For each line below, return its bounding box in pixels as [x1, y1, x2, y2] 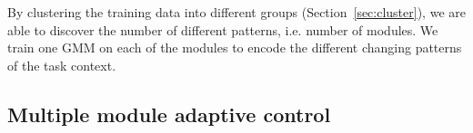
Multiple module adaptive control [7, 100, 331, 128]
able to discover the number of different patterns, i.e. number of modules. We [7, 20, 438, 39]
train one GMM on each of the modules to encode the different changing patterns [7, 38, 462, 57]
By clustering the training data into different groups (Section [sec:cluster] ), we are [7, 3, 466, 21]
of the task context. [7, 55, 116, 74]
